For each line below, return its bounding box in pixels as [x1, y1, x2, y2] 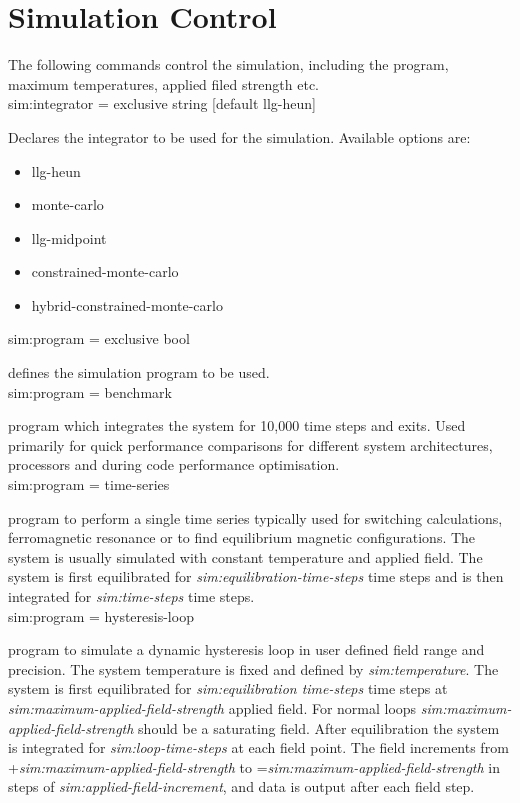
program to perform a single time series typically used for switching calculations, [8, 507, 503, 528]
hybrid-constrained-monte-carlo [31, 294, 223, 315]
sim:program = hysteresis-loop [8, 605, 194, 626]
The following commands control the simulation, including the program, [8, 54, 449, 75]
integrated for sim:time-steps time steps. [8, 586, 255, 606]
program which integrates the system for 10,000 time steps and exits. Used [8, 415, 466, 436]
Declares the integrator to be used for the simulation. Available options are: [8, 126, 471, 147]
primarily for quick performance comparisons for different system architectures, [8, 434, 493, 455]
